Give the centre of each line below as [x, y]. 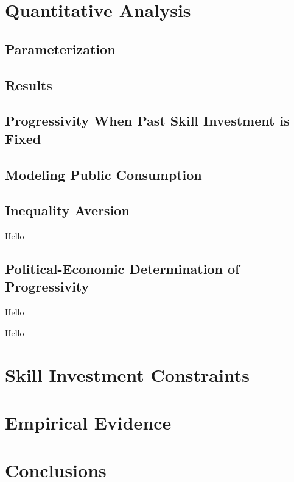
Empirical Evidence [88, 423]
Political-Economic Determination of [122, 269]
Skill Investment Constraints [128, 374]
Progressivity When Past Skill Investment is [147, 120]
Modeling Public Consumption [103, 174]
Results [29, 85]
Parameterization [60, 49]
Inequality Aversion [67, 210]
